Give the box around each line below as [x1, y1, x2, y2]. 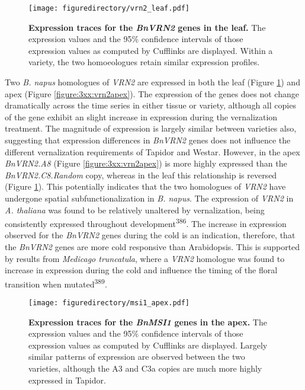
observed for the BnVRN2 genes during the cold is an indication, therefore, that [5, 229, 296, 241]
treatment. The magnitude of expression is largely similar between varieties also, [5, 122, 297, 135]
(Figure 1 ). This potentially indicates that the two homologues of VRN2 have [5, 180, 286, 193]
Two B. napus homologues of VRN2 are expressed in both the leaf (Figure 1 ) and [5, 76, 300, 88]
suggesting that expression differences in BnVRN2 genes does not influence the [5, 134, 291, 146]
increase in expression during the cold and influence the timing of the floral [5, 264, 278, 276]
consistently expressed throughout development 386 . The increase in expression [5, 216, 287, 229]
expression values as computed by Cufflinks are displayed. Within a [28, 44, 273, 56]
